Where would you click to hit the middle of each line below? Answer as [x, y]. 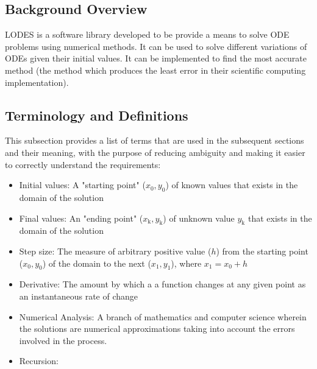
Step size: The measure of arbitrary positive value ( [115, 251]
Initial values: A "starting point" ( [82, 185]
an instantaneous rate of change [79, 296]
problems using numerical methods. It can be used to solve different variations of [156, 46]
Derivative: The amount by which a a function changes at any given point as [162, 284]
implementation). [37, 82]
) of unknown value [199, 218]
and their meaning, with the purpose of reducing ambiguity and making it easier [155, 152]
